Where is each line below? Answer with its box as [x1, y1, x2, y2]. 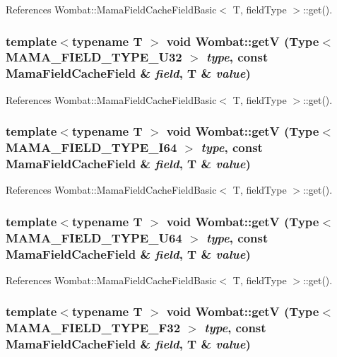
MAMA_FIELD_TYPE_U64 [6, 228, 182, 246]
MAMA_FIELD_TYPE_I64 [6, 139, 177, 156]
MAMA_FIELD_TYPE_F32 [6, 319, 181, 336]
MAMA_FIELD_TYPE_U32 [6, 48, 182, 66]
